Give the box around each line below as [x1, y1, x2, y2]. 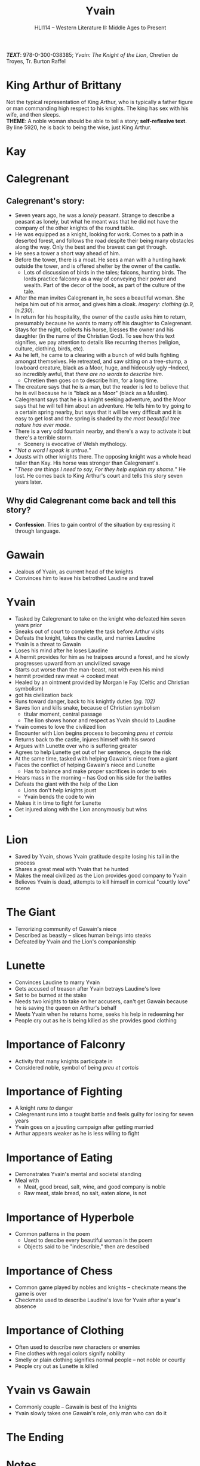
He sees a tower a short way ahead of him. [14, 250, 121, 257]
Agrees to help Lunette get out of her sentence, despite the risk [14, 749, 171, 756]
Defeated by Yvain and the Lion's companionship [14, 937, 136, 945]
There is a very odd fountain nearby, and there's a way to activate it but [14, 427, 191, 435]
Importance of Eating [6, 1151, 113, 1164]
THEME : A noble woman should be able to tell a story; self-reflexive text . [6, 117, 187, 124]
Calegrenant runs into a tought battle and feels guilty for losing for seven [14, 1111, 194, 1118]
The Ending [6, 1431, 64, 1444]
